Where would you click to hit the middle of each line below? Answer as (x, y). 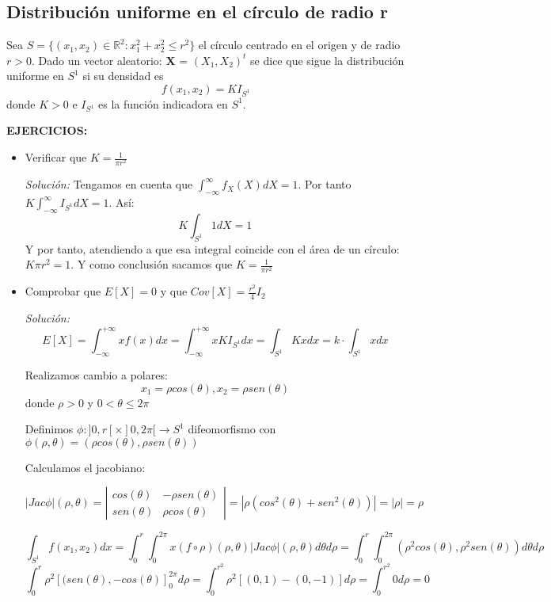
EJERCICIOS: (47, 130)
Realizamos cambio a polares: (96, 375)
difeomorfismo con (232, 429)
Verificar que (56, 157)
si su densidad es (123, 76)
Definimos (49, 429)
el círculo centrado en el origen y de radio (299, 45)
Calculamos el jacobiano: (85, 467)
